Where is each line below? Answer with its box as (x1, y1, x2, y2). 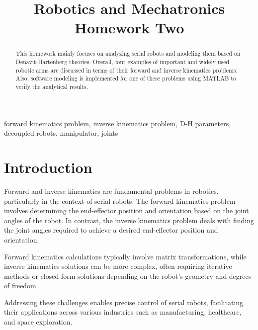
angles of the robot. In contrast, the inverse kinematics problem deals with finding (4, 215, 254, 225)
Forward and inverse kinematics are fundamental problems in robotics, (4, 185, 219, 196)
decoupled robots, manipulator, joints (4, 128, 118, 138)
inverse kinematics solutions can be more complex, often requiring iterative (4, 261, 232, 271)
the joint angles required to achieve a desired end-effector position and (4, 225, 218, 235)
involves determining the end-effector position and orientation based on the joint (4, 205, 249, 216)
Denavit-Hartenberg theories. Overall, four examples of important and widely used (15, 58, 230, 66)
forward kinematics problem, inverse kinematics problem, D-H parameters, (4, 118, 231, 128)
